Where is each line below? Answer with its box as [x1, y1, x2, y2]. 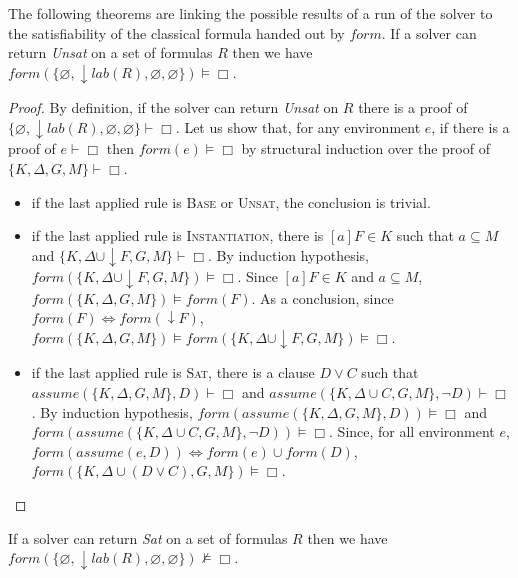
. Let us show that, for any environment [175, 116, 421, 137]
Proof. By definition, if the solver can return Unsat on [8, 97, 339, 118]
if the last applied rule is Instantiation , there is [31, 225, 324, 246]
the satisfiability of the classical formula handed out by [8, 22, 345, 43]
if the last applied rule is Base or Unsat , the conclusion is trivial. [31, 191, 431, 212]
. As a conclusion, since [251, 287, 394, 308]
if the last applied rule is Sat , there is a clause [31, 362, 315, 383]
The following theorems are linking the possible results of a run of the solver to [8, 3, 493, 23]
